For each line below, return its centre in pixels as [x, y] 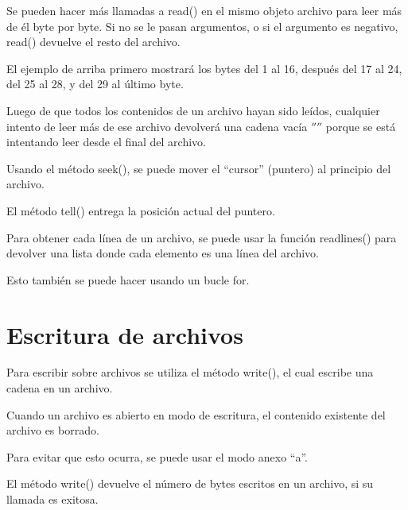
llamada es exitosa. [52, 499]
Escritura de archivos [125, 334]
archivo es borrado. [53, 430]
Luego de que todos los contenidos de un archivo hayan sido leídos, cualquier [193, 110]
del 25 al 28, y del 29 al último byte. [95, 84]
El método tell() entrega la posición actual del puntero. [141, 210]
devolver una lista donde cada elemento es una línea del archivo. [163, 253]
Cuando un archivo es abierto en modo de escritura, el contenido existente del [196, 414]
